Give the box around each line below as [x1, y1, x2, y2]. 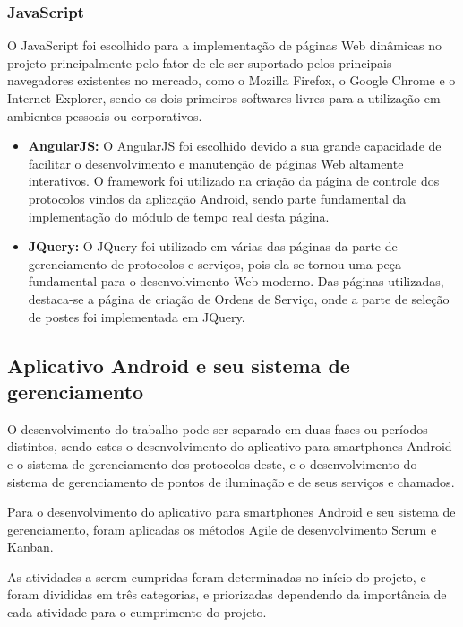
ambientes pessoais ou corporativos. [7, 106, 202, 125]
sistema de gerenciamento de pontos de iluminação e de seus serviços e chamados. [7, 472, 455, 491]
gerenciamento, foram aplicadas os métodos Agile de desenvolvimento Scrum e [7, 519, 437, 538]
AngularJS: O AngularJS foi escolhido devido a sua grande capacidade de [28, 136, 442, 155]
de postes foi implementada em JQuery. [28, 307, 245, 326]
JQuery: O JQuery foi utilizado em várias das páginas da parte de [28, 237, 398, 256]
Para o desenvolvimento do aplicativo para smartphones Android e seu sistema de [7, 502, 456, 521]
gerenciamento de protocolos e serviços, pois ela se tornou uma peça [28, 254, 402, 273]
